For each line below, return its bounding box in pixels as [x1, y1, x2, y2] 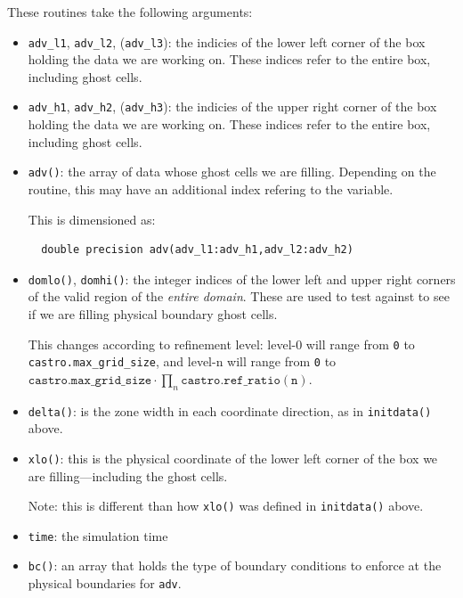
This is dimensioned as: [28, 209, 156, 228]
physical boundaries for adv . [28, 574, 182, 593]
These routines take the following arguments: [7, 3, 253, 20]
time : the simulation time [28, 526, 168, 545]
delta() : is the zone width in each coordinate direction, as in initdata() [28, 401, 432, 420]
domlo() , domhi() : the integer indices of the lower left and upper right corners [28, 269, 456, 288]
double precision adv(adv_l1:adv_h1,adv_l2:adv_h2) [41, 243, 353, 257]
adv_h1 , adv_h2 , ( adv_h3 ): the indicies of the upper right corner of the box [28, 97, 437, 116]
